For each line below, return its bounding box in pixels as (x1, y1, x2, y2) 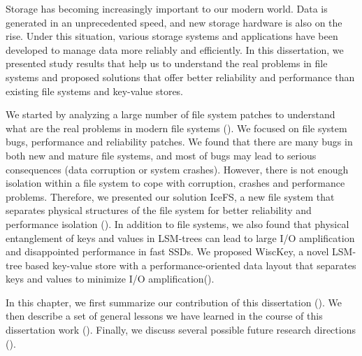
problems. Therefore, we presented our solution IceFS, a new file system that (6, 189, 335, 204)
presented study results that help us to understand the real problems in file (6, 56, 328, 71)
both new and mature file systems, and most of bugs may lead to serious (6, 148, 317, 162)
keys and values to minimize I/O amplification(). (6, 271, 215, 286)
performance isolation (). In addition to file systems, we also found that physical (6, 216, 349, 231)
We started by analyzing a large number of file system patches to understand (6, 107, 335, 122)
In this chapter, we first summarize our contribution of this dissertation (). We (6, 294, 342, 309)
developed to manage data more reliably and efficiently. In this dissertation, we (6, 42, 344, 57)
